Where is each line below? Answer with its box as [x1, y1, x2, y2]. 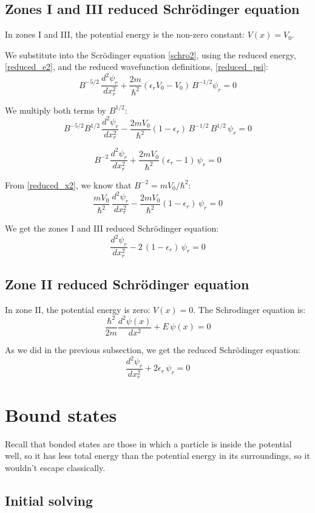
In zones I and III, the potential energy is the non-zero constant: [5, 28, 245, 41]
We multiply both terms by [5, 103, 106, 116]
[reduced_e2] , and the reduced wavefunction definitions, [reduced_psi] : [5, 60, 268, 73]
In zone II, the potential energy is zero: [5, 303, 151, 315]
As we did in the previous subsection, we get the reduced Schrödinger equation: [5, 343, 300, 356]
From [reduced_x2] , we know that [5, 178, 132, 191]
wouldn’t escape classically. [5, 461, 106, 473]
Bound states [5, 402, 117, 427]
